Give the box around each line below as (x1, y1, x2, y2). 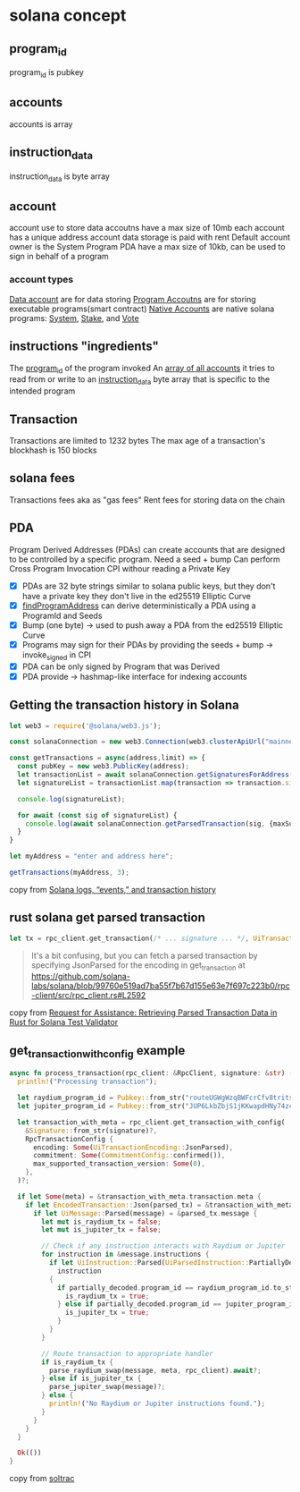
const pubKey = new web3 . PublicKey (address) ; (17, 762, 190, 771)
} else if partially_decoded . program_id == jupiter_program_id (56, 1300, 297, 1309)
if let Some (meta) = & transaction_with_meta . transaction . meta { (17, 1191, 262, 1201)
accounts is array (9, 118, 73, 130)
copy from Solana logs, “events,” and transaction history (9, 884, 217, 894)
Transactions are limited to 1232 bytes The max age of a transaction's (9, 435, 266, 445)
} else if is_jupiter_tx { (41, 1374, 142, 1383)
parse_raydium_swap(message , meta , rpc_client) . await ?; (48, 1366, 262, 1375)
